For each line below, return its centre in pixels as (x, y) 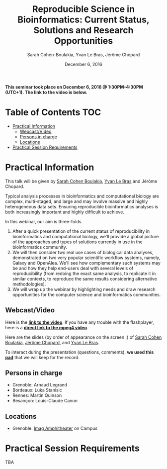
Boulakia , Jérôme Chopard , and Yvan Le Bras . (52, 342)
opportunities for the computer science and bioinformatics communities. (86, 294)
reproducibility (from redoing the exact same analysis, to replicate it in (84, 273)
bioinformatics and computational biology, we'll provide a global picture (85, 236)
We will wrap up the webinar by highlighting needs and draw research (84, 289)
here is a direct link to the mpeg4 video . (47, 327)
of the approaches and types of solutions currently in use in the (77, 242)
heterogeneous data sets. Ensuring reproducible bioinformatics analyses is (82, 206)
